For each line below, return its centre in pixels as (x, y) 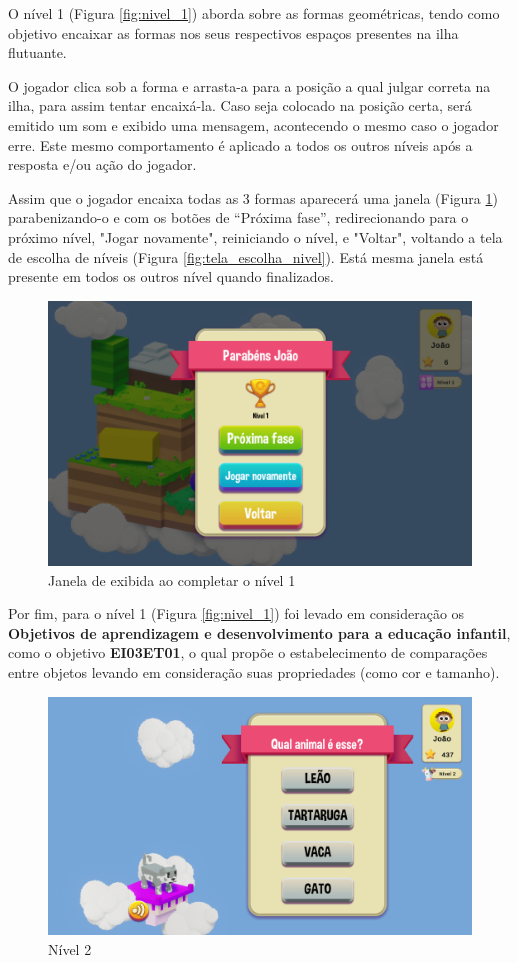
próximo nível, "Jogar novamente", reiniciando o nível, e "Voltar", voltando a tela (255, 236)
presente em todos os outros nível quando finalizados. (171, 276)
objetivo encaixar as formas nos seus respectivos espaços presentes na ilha (233, 32)
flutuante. (37, 52)
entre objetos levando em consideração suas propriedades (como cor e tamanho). (254, 671)
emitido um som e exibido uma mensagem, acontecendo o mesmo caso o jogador (253, 124)
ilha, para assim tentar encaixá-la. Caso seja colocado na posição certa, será (240, 105)
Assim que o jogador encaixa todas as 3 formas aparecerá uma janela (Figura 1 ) (253, 197)
